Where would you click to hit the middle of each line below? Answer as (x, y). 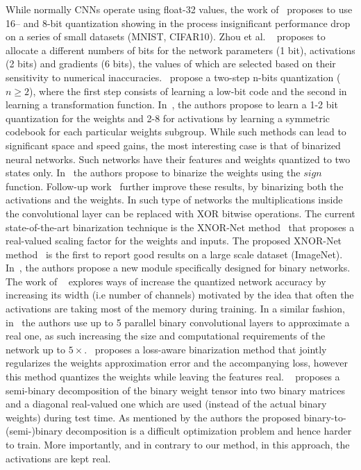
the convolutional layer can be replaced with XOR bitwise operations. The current (180, 213)
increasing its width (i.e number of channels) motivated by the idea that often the (180, 295)
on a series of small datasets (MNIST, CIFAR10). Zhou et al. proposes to (166, 36)
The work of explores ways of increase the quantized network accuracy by (166, 281)
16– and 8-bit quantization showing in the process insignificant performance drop (178, 23)
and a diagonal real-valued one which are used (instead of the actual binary (166, 404)
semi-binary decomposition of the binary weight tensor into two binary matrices (175, 390)
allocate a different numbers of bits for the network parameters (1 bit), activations (180, 50)
